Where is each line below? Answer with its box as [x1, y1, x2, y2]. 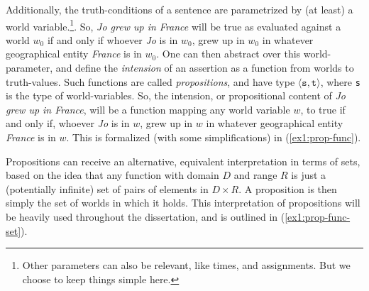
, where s [320, 74, 360, 89]
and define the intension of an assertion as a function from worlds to [55, 60, 354, 75]
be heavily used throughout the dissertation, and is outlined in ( [6, 209, 285, 224]
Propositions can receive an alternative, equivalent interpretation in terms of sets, [6, 153, 360, 168]
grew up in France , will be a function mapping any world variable [6, 101, 290, 116]
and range [233, 168, 277, 182]
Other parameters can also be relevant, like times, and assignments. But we [22, 258, 351, 273]
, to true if [300, 101, 346, 116]
